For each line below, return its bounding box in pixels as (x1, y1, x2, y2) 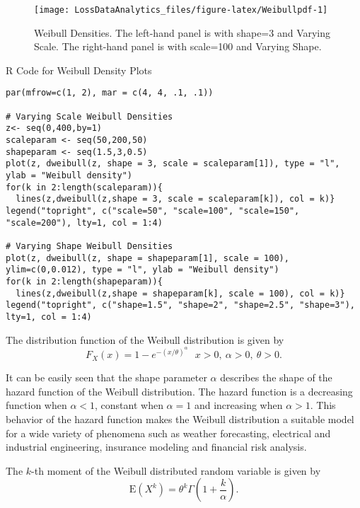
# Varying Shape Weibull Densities (6, 241, 173, 251)
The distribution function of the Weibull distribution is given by (6, 332, 284, 347)
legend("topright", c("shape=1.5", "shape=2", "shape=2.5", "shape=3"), (6, 300, 355, 311)
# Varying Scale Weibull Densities (6, 111, 173, 122)
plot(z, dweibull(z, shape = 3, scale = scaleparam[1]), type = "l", (6, 158, 340, 169)
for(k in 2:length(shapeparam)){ (6, 276, 163, 287)
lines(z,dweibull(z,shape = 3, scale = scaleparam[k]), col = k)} (16, 194, 335, 204)
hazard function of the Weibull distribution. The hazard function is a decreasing (6, 383, 353, 398)
